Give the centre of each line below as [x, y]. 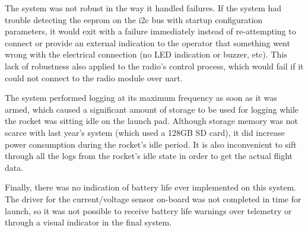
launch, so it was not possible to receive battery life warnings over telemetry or [148, 210]
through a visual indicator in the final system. [88, 222]
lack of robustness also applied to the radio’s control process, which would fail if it [154, 66]
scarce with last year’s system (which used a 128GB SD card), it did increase [145, 132]
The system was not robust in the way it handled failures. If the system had [143, 8]
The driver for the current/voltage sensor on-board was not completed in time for [153, 198]
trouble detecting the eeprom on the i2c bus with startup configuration [134, 19]
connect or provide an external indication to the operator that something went [147, 42]
